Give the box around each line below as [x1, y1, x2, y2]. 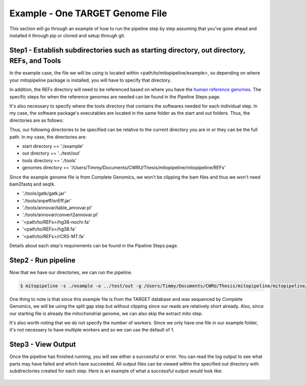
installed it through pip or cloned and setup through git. [9, 32, 125, 38]
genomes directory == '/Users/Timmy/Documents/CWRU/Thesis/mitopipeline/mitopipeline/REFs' [22, 165, 226, 171]
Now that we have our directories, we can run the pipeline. [9, 269, 133, 275]
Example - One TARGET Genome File [9, 8, 167, 19]
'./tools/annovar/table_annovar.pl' [22, 204, 93, 211]
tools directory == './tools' [22, 157, 77, 163]
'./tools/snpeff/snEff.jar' [22, 197, 71, 203]
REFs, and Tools [9, 57, 61, 65]
